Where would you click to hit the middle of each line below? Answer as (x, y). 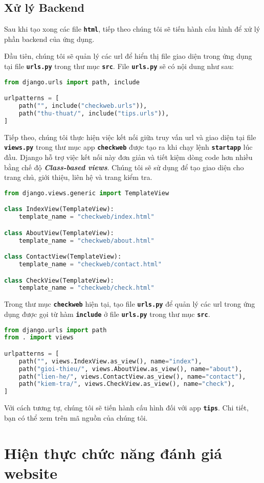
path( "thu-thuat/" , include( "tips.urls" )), (94, 113)
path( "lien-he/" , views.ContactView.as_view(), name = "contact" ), (132, 376)
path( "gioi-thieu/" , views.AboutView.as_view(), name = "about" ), (130, 369)
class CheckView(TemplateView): (59, 280)
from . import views (39, 338)
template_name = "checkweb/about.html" (86, 240)
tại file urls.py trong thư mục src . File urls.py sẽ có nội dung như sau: (119, 66)
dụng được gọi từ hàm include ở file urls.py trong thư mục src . (107, 314)
